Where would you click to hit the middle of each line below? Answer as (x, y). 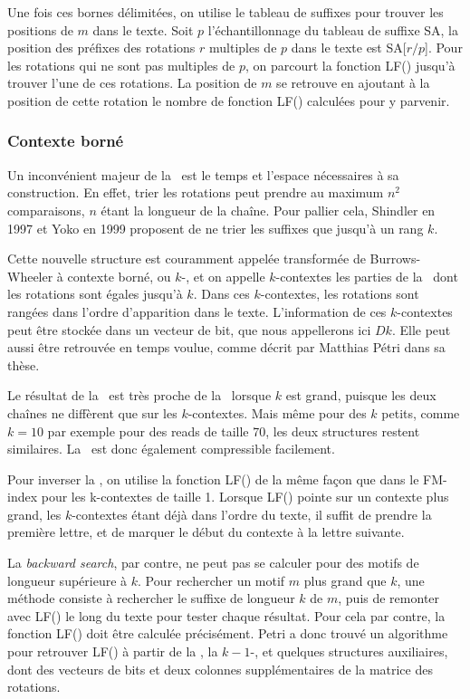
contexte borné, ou (119, 276)
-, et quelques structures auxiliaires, (349, 651)
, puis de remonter (389, 598)
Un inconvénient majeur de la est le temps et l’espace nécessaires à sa (203, 174)
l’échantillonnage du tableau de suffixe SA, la (333, 29)
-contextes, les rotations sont (340, 294)
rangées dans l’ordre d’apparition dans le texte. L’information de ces (197, 311)
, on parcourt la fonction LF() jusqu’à (350, 65)
